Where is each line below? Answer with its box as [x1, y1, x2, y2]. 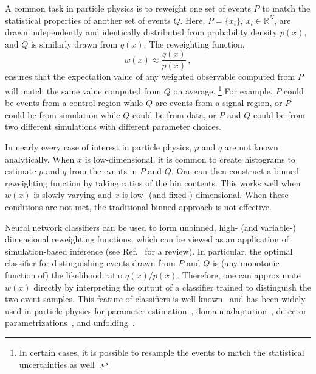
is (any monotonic [212, 256, 280, 269]
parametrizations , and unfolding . [5, 316, 135, 329]
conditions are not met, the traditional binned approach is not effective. [5, 200, 272, 213]
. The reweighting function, [143, 37, 245, 50]
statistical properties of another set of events [5, 13, 171, 26]
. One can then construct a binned [171, 164, 300, 177]
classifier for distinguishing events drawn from [5, 256, 176, 269]
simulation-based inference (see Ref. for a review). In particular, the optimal [5, 244, 293, 257]
